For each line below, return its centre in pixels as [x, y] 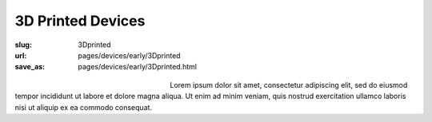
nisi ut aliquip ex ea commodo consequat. [83, 107]
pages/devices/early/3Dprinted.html [138, 67]
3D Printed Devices [80, 21]
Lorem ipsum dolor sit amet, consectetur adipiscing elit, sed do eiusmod [289, 85]
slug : [23, 45]
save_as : [30, 67]
